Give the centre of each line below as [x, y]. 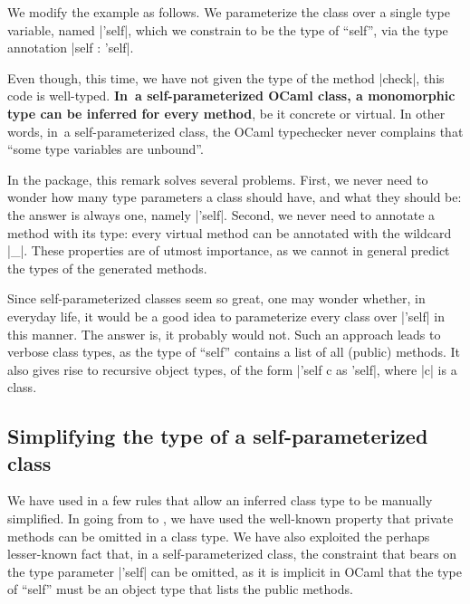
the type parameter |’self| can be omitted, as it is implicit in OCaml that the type [235, 571]
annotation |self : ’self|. [71, 48]
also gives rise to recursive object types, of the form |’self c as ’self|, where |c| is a [232, 369]
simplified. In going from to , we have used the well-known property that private [230, 518]
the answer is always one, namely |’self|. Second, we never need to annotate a [221, 214]
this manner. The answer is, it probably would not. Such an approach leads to [224, 334]
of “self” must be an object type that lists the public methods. [180, 589]
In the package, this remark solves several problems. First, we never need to [218, 179]
